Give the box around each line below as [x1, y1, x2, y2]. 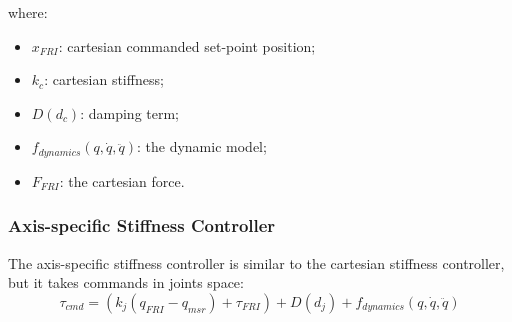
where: [8, 2, 48, 22]
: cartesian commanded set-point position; [58, 35, 316, 56]
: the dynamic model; [137, 136, 267, 157]
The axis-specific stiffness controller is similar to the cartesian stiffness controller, [8, 252, 505, 273]
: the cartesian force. [59, 170, 185, 191]
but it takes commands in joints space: [8, 272, 244, 293]
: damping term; [80, 102, 179, 123]
